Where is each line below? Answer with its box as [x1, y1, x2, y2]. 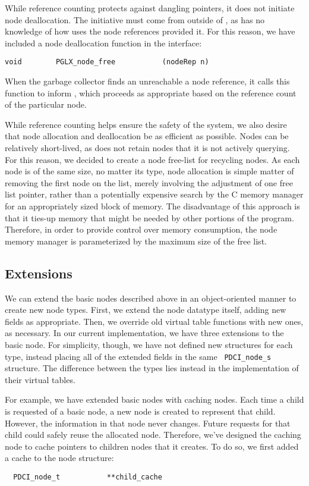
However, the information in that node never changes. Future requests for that [5, 416, 291, 429]
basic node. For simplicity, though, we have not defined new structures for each [5, 338, 293, 350]
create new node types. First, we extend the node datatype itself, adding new [5, 303, 286, 316]
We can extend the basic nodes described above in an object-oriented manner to [5, 291, 297, 304]
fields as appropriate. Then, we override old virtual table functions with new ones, [5, 315, 304, 327]
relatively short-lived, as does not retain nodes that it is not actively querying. [5, 142, 290, 153]
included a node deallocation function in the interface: [5, 36, 202, 49]
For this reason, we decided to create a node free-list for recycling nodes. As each [5, 153, 300, 165]
